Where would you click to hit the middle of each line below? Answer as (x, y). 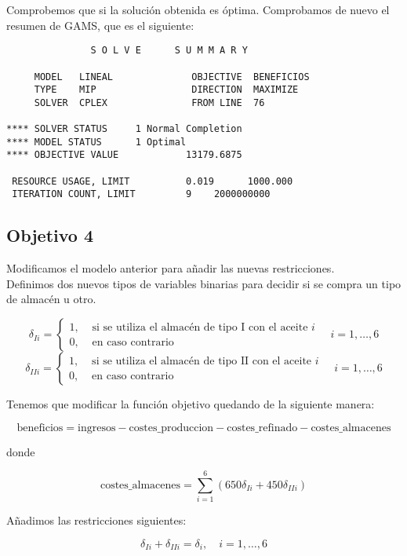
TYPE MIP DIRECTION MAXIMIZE (166, 90)
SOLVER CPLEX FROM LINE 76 (149, 102)
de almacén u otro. (51, 299)
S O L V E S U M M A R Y (169, 51)
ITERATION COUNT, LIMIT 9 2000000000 (141, 194)
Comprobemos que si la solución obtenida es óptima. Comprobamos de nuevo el (198, 9)
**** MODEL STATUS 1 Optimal (96, 142)
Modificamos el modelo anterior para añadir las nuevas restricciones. (171, 268)
